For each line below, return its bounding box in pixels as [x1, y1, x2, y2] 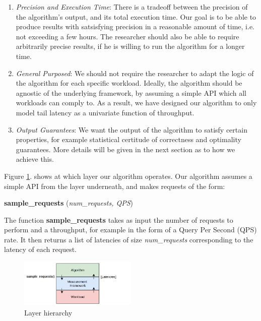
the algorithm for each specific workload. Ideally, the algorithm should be [16, 78, 242, 88]
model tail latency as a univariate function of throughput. [16, 107, 194, 117]
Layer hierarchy [24, 307, 73, 317]
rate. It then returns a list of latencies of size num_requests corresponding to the [4, 234, 253, 244]
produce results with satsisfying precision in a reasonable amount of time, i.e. [16, 21, 254, 32]
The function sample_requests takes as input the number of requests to [4, 214, 233, 225]
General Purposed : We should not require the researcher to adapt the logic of [16, 68, 254, 78]
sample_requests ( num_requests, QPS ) [4, 198, 133, 208]
